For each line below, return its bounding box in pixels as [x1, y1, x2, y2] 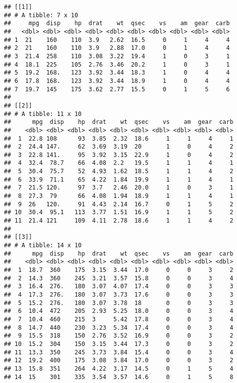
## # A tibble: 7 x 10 [4, 11, 78, 19]
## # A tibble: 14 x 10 [4, 242, 82, 249]
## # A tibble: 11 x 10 [4, 110, 82, 117]
